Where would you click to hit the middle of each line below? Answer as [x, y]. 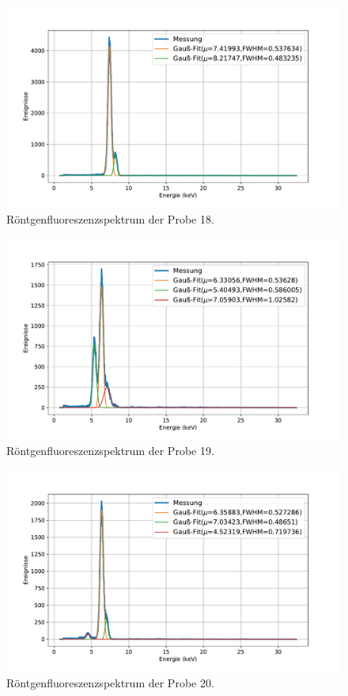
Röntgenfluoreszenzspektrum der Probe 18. [110, 218]
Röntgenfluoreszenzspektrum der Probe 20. [110, 682]
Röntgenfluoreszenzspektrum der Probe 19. [110, 451]
